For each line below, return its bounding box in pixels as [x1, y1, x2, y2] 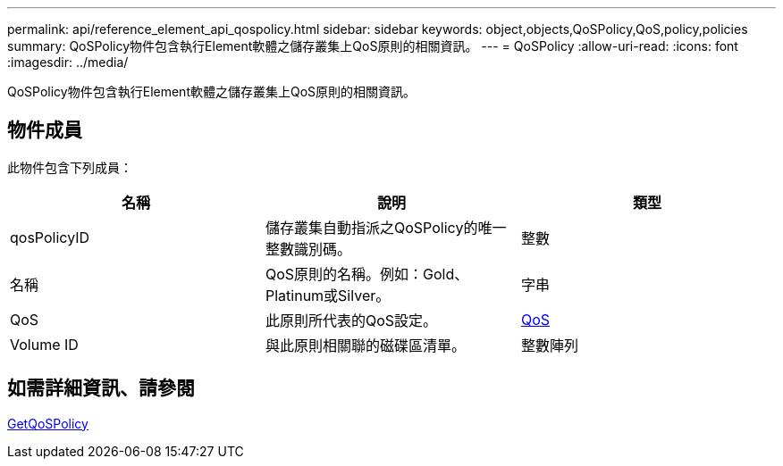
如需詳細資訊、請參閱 [7, 377, 195, 400]
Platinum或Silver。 [265, 286, 391, 304]
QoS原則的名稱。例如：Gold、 [265, 264, 469, 283]
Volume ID [10, 335, 79, 354]
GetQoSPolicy [7, 415, 88, 431]
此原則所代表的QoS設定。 [265, 311, 438, 329]
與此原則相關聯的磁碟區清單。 [265, 336, 466, 354]
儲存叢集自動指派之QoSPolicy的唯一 [265, 218, 507, 237]
